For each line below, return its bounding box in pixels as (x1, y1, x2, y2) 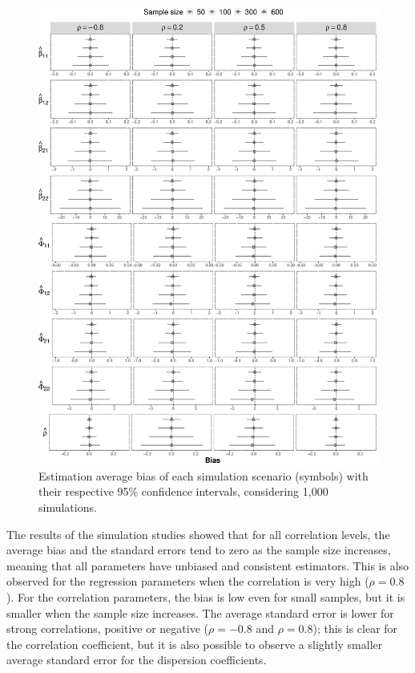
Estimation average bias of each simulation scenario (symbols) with (38, 467, 369, 484)
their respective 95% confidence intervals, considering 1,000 (38, 483, 328, 500)
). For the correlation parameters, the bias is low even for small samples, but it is (6, 589, 405, 606)
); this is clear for (312, 620, 398, 637)
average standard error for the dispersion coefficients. (6, 651, 267, 668)
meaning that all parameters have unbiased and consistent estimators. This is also (6, 557, 409, 574)
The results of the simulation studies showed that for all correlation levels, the (6, 525, 390, 542)
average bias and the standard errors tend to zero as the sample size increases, (6, 541, 391, 558)
